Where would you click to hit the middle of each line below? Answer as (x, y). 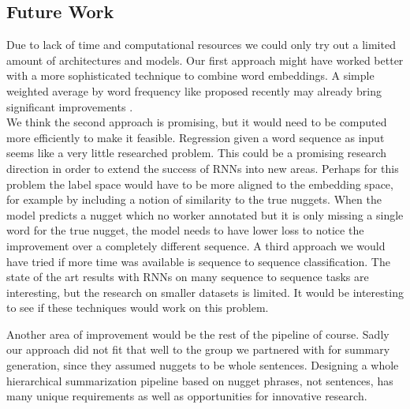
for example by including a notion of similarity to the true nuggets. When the (194, 199)
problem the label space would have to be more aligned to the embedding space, (200, 184)
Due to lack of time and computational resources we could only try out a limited (201, 45)
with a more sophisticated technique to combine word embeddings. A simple (190, 75)
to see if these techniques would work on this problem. (138, 308)
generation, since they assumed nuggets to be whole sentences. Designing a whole (203, 365)
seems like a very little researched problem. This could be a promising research (197, 153)
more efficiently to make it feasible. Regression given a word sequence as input (196, 137)
